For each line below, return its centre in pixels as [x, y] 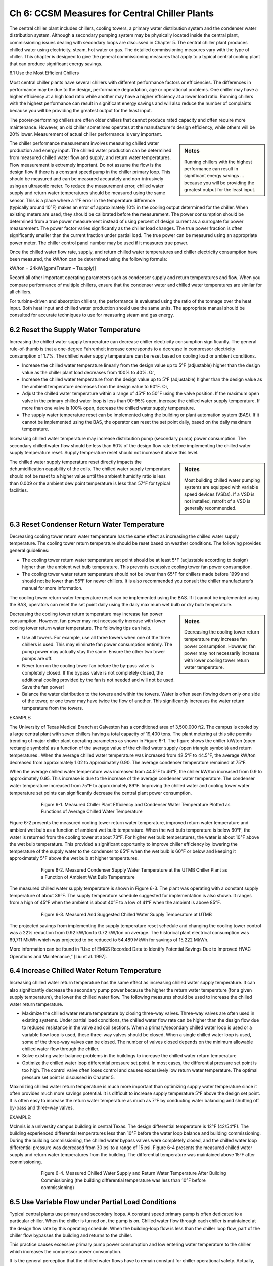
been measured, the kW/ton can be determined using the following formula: [88, 259]
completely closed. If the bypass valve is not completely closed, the [93, 672]
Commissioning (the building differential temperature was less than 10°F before [123, 1180]
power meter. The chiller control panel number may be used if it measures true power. [99, 243]
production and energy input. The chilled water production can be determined [90, 150]
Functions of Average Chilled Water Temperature [92, 811]
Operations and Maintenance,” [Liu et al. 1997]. [58, 956]
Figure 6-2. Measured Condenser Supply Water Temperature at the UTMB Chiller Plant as [134, 870]
